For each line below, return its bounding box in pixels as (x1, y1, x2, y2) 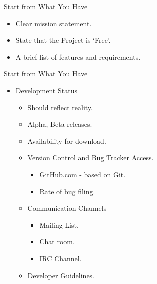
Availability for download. (27, 135, 106, 146)
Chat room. (39, 236, 75, 247)
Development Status (15, 85, 77, 95)
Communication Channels (27, 203, 107, 213)
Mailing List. (39, 219, 79, 230)
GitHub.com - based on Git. (39, 169, 126, 179)
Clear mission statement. (15, 18, 92, 28)
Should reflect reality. (27, 102, 93, 112)
